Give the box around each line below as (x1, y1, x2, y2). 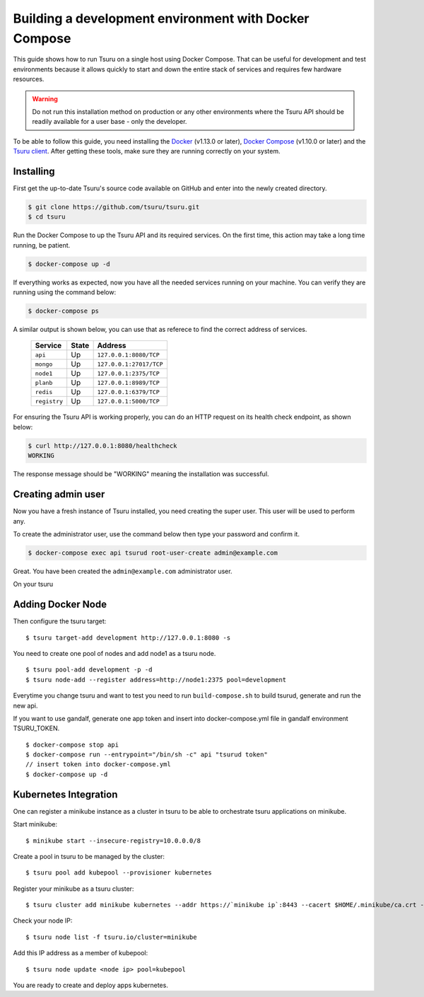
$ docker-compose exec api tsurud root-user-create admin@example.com (28, 548, 278, 557)
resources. (13, 75, 45, 83)
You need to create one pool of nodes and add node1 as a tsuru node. (13, 649, 216, 657)
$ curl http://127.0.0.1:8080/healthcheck (28, 442, 177, 449)
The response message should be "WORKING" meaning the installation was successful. (13, 470, 269, 478)
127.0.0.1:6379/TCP (97, 388, 160, 396)
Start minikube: (13, 820, 58, 829)
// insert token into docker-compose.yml (25, 761, 171, 768)
